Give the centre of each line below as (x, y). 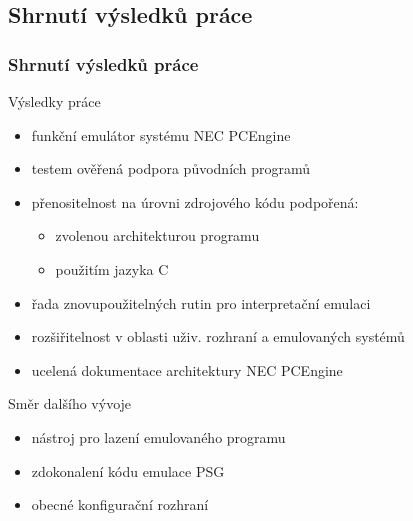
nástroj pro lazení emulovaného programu (158, 436)
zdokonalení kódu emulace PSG (128, 470)
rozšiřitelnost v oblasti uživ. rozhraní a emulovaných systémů (218, 336)
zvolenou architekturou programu (157, 235)
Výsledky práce (54, 101)
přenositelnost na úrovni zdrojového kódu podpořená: (195, 201)
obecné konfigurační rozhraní (120, 504)
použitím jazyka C (112, 268)
